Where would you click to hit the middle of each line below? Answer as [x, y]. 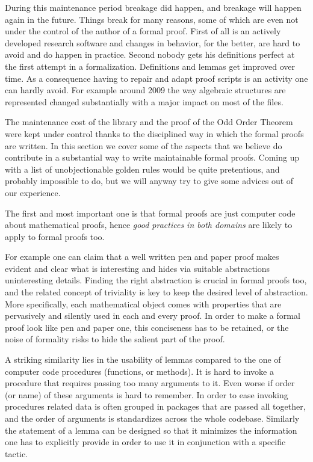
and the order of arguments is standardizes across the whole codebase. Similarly [152, 418]
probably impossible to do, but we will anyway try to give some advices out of [149, 181]
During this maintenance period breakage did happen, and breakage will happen [153, 7]
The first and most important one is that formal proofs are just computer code [150, 213]
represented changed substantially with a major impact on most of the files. [144, 101]
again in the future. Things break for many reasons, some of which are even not [152, 19]
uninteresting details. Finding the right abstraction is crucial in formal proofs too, [156, 280]
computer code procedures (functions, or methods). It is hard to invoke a [139, 371]
